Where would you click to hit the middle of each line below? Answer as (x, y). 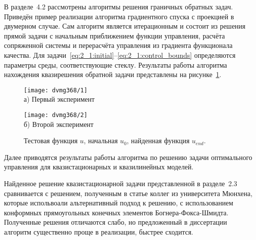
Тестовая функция (51, 140)
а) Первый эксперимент (59, 99)
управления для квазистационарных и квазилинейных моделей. (99, 167)
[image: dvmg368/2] (56, 115)
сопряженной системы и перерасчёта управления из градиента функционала (118, 45)
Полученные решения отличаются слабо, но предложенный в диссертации (116, 222)
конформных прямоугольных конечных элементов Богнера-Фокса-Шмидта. (116, 212)
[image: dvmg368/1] (56, 90)
